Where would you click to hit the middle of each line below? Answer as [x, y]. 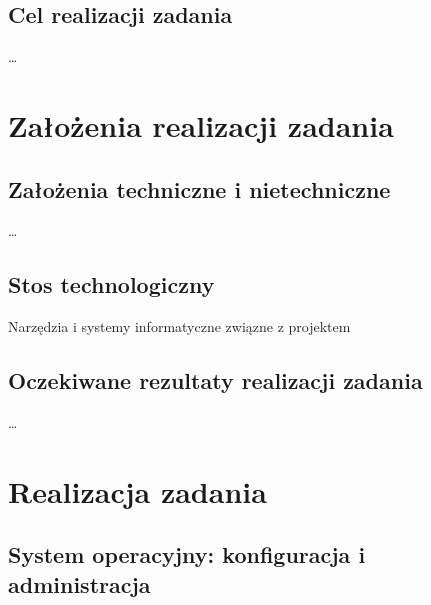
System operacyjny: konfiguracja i [187, 554]
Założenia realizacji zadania [201, 124]
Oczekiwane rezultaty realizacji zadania [215, 380]
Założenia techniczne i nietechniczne [199, 188]
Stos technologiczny [111, 284]
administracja [79, 583]
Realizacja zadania [137, 490]
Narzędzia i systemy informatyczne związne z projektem [179, 326]
